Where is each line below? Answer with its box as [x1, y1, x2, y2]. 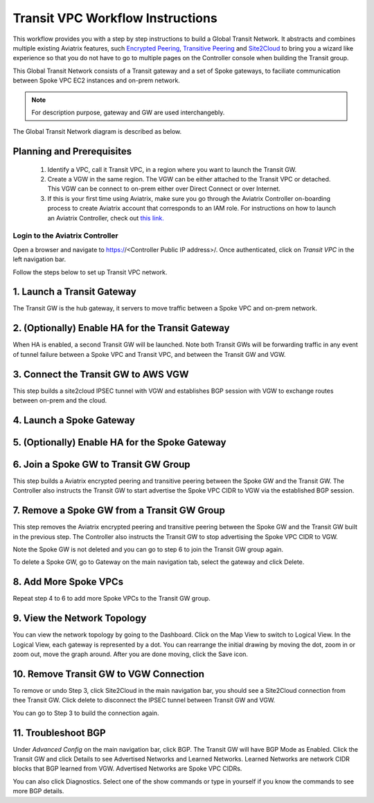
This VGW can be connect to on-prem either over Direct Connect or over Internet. [47, 184, 280, 193]
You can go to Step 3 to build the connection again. [12, 709, 159, 717]
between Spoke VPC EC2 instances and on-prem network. [12, 76, 180, 85]
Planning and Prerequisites [12, 145, 132, 157]
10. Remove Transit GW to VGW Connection [12, 668, 204, 680]
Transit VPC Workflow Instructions [12, 10, 217, 26]
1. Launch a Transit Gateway [12, 286, 136, 298]
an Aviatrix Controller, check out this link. [47, 213, 164, 222]
